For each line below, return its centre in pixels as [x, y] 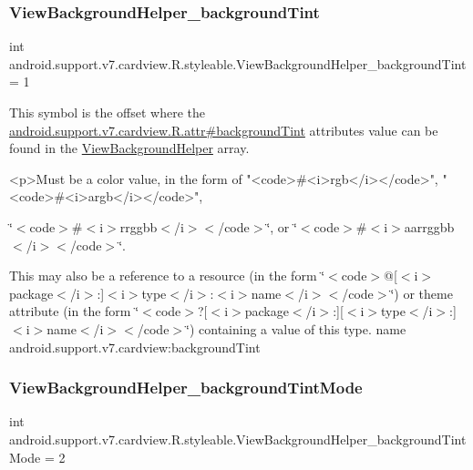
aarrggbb [429, 226]
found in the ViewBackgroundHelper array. [129, 148]
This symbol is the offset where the [107, 112]
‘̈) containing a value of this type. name [296, 328]
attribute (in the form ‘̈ [74, 311]
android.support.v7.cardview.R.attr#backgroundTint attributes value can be [224, 130]
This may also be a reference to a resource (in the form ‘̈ [167, 276]
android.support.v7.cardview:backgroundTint [135, 347]
